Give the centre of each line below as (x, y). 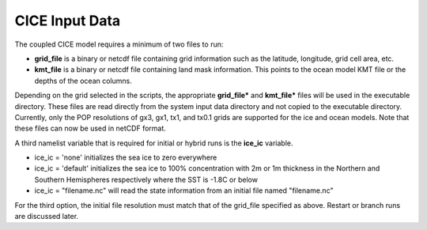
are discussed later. (47, 217)
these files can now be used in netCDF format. (90, 128)
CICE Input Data (68, 21)
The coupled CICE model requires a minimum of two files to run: (119, 44)
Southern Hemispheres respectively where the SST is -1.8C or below (146, 179)
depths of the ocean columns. (83, 81)
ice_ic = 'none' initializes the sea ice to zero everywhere (126, 157)
